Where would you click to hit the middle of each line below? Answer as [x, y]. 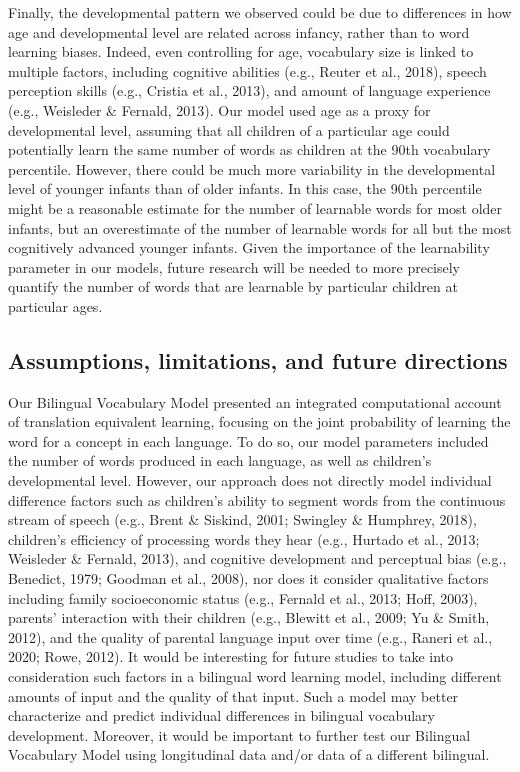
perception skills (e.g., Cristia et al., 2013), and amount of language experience [249, 90]
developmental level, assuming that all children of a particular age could [229, 129]
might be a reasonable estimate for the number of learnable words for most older [255, 207]
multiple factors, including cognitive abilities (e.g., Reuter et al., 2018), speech [247, 70]
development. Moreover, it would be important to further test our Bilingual [239, 734]
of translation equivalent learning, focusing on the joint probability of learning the [259, 421]
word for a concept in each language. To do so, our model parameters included [248, 440]
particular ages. [55, 305]
